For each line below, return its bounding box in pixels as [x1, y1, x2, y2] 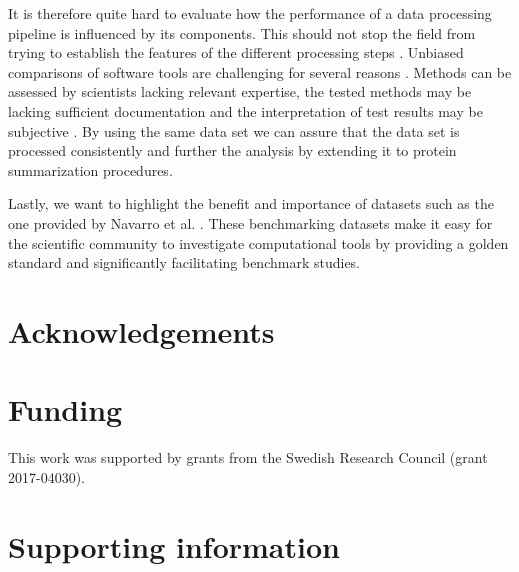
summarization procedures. [8, 159, 173, 180]
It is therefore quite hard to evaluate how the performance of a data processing [8, 3, 492, 23]
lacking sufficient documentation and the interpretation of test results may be [8, 100, 483, 121]
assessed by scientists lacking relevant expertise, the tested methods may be [8, 81, 472, 102]
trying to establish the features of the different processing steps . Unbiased [8, 42, 464, 63]
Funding [8, 389, 123, 430]
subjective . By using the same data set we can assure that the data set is [8, 120, 460, 141]
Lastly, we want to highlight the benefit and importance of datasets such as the [8, 193, 494, 214]
